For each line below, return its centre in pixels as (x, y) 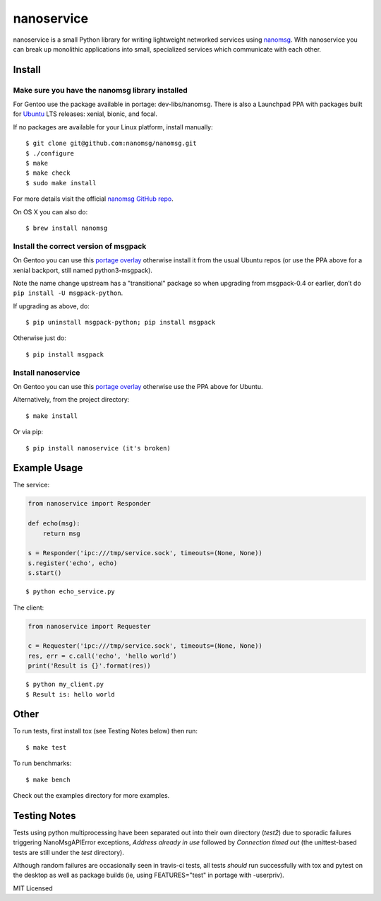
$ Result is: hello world (71, 694)
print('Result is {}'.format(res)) (89, 666)
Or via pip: (28, 432)
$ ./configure (50, 153)
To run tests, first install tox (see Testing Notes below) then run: (105, 731)
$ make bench (48, 779)
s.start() (45, 573)
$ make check (48, 173)
